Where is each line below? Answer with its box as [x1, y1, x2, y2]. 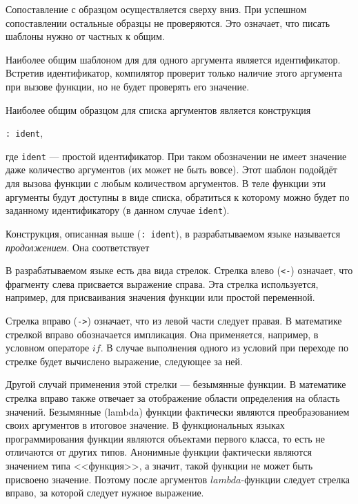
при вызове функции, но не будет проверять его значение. [6, 79, 250, 93]
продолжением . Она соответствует [6, 240, 150, 254]
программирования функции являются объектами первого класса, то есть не [6, 431, 325, 445]
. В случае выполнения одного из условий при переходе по [100, 340, 348, 355]
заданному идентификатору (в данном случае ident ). [6, 203, 230, 217]
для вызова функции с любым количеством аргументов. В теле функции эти [6, 176, 326, 191]
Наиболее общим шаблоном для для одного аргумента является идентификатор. [6, 52, 341, 66]
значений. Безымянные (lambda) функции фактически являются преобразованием [6, 404, 350, 418]
